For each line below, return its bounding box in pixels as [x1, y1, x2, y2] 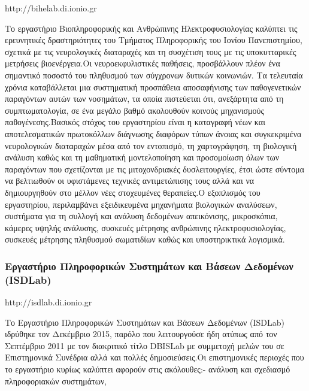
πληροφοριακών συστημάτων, [5, 374, 107, 387]
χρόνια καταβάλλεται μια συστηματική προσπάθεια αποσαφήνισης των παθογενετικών [5, 80, 301, 93]
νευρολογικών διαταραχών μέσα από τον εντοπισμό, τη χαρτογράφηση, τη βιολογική [5, 139, 297, 151]
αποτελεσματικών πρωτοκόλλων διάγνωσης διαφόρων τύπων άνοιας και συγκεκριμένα [5, 127, 302, 140]
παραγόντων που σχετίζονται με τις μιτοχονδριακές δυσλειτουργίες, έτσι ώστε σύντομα [5, 162, 305, 175]
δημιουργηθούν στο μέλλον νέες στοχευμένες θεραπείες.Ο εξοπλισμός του [5, 186, 260, 198]
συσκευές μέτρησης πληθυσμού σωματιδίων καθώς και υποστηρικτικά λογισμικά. [5, 233, 285, 245]
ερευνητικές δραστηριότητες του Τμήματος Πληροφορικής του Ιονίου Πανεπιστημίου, [5, 34, 302, 46]
